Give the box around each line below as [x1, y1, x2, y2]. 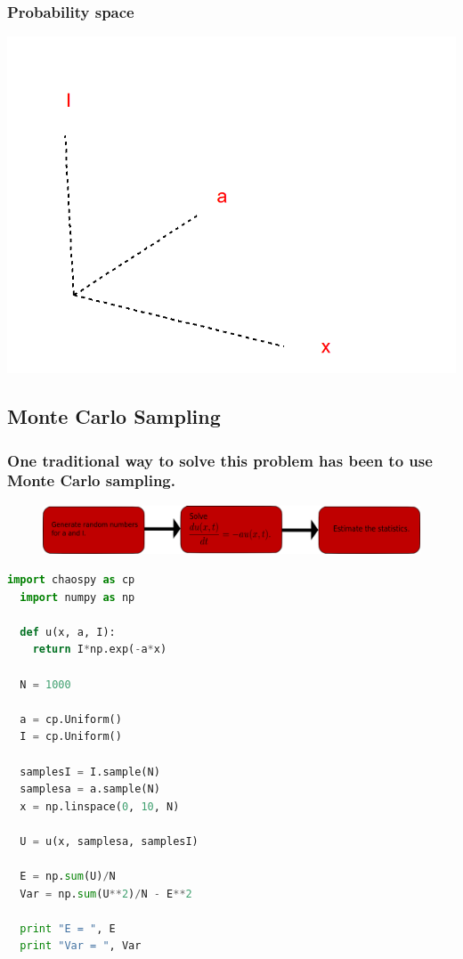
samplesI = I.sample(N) [20, 765, 160, 778]
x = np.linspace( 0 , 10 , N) [20, 800, 180, 813]
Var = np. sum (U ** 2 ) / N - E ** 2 [20, 887, 192, 900]
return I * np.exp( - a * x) [32, 643, 167, 656]
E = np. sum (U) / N [20, 870, 116, 883]
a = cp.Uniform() [20, 712, 122, 726]
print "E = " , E [20, 922, 116, 935]
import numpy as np [20, 590, 135, 604]
